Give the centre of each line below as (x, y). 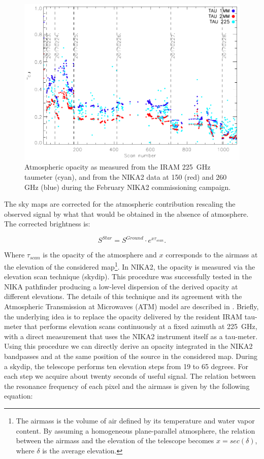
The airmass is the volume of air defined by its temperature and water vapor (135, 420)
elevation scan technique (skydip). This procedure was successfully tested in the (128, 276)
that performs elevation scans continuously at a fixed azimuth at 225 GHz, (141, 326)
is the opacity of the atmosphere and (100, 255)
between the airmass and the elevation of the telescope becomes (115, 440)
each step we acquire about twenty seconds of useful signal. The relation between (130, 376)
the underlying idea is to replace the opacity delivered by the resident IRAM (123, 316)
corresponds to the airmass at (212, 255)
